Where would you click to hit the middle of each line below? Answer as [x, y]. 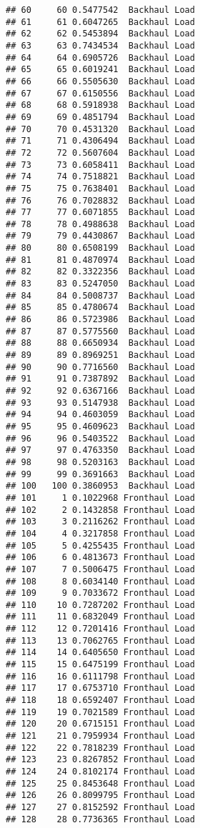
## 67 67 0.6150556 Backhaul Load [100, 93]
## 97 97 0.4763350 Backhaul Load [100, 450]
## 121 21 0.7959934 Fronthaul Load [100, 736]
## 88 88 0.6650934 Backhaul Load [100, 343]
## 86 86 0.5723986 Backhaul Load [100, 320]
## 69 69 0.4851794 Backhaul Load [100, 117]
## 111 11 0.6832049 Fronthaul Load [100, 617]
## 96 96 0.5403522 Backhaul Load [100, 438]
